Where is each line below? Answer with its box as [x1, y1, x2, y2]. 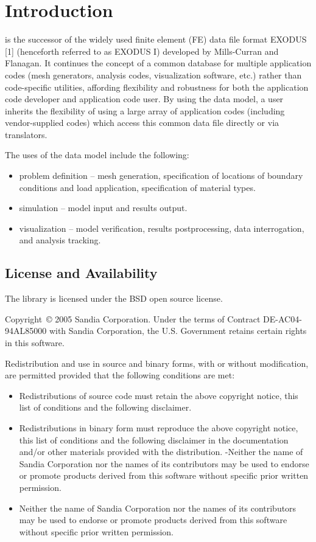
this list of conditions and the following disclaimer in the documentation [19, 433, 289, 446]
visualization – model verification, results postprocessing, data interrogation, [19, 221, 304, 234]
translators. [5, 128, 47, 141]
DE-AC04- [263, 312, 302, 325]
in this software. [5, 336, 65, 349]
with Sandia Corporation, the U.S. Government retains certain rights [49, 324, 307, 337]
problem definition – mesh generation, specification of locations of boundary [19, 169, 303, 182]
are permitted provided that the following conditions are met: [5, 369, 235, 381]
